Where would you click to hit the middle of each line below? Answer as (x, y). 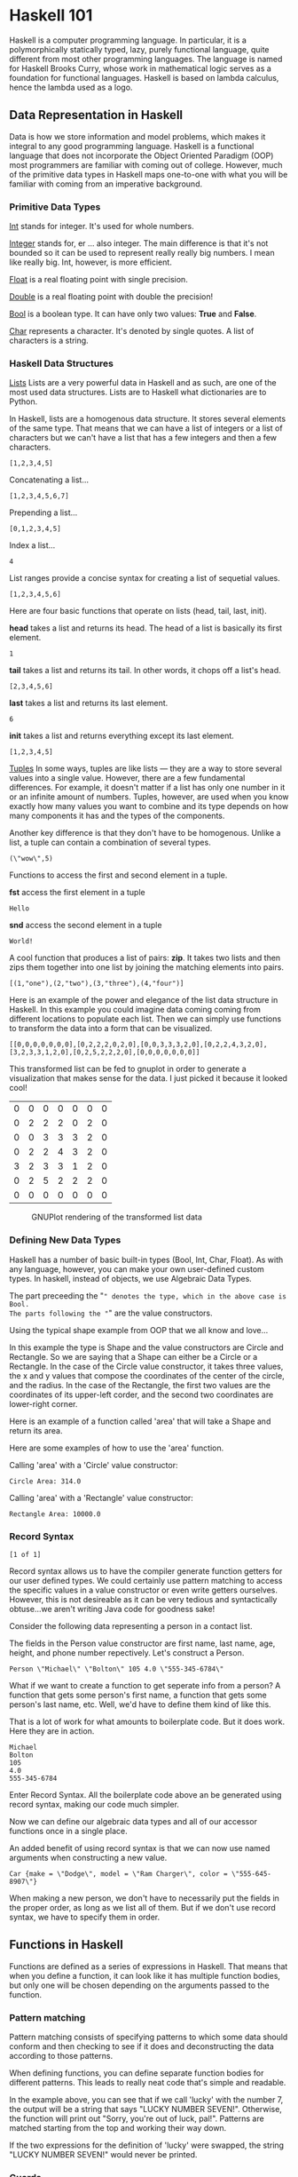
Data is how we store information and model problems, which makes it (137, 136)
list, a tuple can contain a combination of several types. (110, 842)
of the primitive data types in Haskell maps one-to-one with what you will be (149, 174)
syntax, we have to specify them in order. (85, 1917)
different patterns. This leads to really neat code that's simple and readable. (148, 2083)
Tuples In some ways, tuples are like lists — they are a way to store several (145, 768)
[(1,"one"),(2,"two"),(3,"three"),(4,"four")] (97, 984)
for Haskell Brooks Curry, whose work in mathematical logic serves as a (141, 68)
